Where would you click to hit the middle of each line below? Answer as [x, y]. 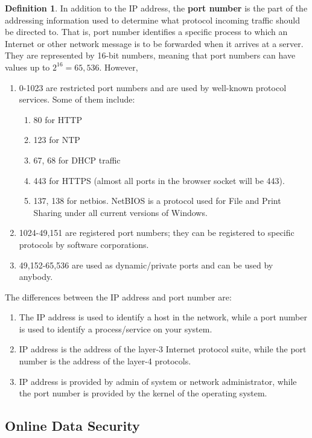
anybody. [36, 277]
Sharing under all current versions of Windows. [120, 212]
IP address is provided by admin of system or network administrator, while [158, 381]
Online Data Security [72, 426]
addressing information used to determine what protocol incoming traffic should [152, 20]
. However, [119, 67]
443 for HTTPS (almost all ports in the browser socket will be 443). [159, 180]
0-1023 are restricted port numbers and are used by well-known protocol [153, 87]
